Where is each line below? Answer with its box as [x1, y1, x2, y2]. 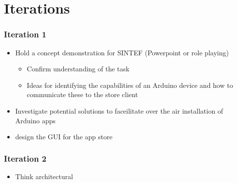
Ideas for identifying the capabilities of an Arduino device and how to [27, 80, 233, 90]
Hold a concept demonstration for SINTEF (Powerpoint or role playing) [15, 47, 229, 57]
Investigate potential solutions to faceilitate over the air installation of [15, 105, 223, 116]
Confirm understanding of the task [27, 64, 130, 74]
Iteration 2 [4, 152, 47, 164]
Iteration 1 [4, 28, 47, 40]
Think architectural [15, 171, 73, 181]
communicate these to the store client [27, 89, 138, 100]
